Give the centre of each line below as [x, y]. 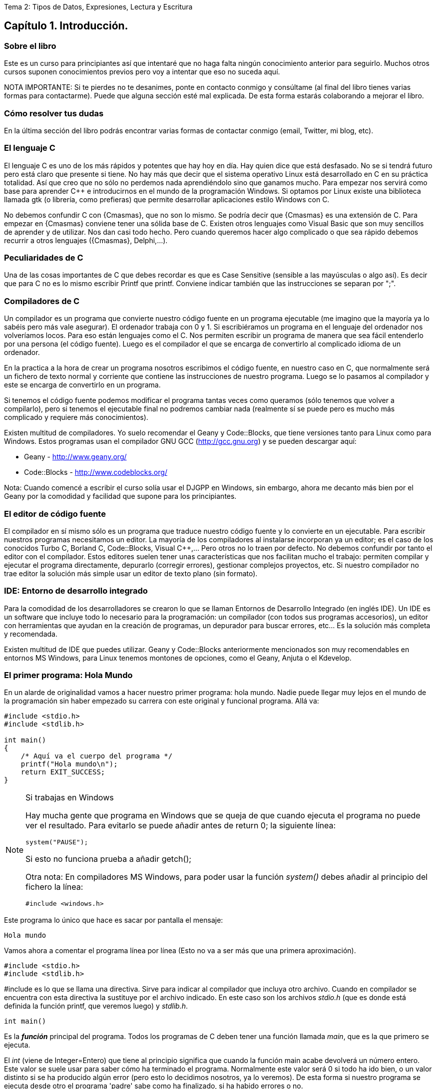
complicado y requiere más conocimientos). [76, 417]
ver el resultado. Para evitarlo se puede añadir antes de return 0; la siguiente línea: [181, 826]
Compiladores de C [42, 301]
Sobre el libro [30, 46]
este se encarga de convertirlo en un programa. [82, 385]
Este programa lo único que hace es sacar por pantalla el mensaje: [114, 920]
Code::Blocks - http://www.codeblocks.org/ [96, 472]
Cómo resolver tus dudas [54, 113]
